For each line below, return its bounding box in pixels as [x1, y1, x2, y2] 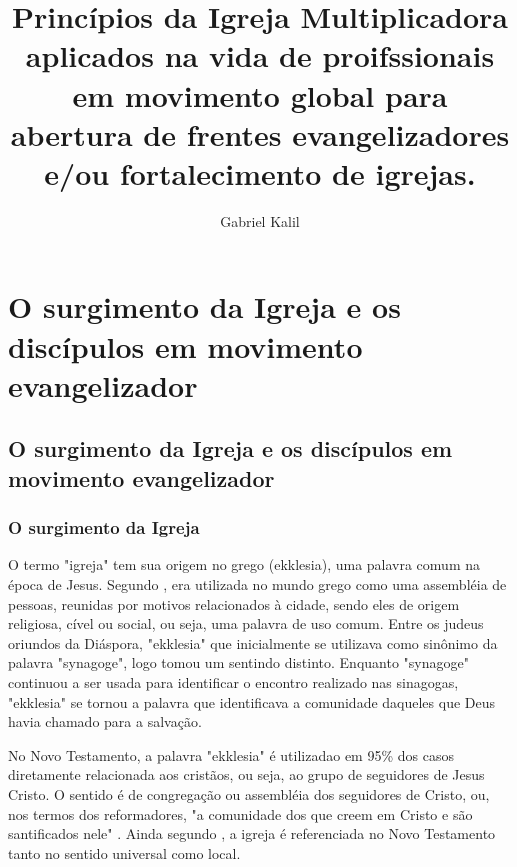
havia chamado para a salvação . [8, 711, 202, 732]
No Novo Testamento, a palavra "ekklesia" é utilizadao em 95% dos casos [8, 744, 454, 765]
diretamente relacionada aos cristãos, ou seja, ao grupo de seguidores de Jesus [8, 764, 485, 785]
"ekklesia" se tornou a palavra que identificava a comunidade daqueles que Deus [8, 691, 496, 712]
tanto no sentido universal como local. [8, 842, 241, 863]
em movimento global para [72, 74, 448, 115]
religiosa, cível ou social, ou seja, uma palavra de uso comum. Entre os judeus [8, 613, 484, 634]
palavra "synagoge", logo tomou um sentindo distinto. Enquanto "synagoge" [8, 652, 469, 673]
